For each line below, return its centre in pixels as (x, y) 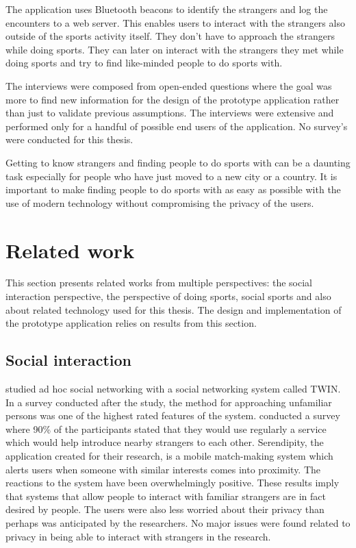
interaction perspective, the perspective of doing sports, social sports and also (168, 296)
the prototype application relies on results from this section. (131, 323)
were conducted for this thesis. (69, 139)
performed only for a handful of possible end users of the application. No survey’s (177, 126)
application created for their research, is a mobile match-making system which (169, 455)
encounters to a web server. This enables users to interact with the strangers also (175, 22)
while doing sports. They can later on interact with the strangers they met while (175, 49)
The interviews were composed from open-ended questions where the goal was (169, 85)
